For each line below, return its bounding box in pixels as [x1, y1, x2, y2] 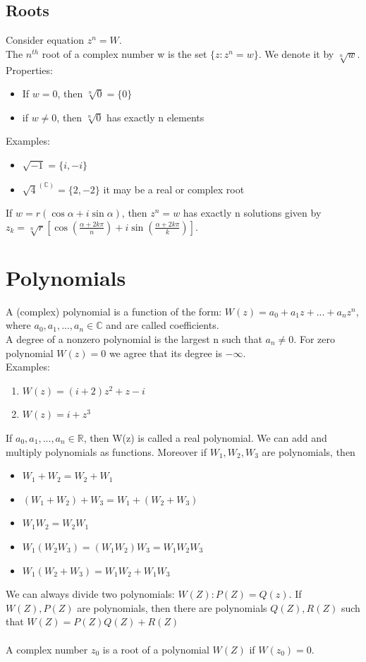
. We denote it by [258, 46, 334, 61]
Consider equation [6, 32, 84, 47]
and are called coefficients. [106, 318, 219, 332]
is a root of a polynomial [102, 642, 209, 656]
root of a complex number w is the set [42, 46, 207, 61]
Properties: [6, 62, 53, 77]
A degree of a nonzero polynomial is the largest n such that [6, 332, 262, 347]
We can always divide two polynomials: [6, 586, 175, 601]
